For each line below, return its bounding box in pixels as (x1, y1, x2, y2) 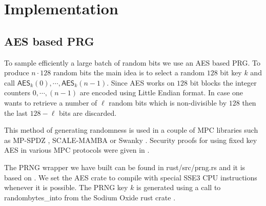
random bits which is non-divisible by (109, 97, 227, 108)
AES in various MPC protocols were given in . (4, 145, 150, 155)
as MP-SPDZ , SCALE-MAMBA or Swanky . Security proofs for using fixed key (4, 134, 257, 145)
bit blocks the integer (190, 77, 257, 88)
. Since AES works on (107, 77, 175, 88)
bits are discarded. (59, 107, 117, 118)
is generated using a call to (136, 182, 221, 193)
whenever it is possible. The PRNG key (4, 182, 128, 193)
